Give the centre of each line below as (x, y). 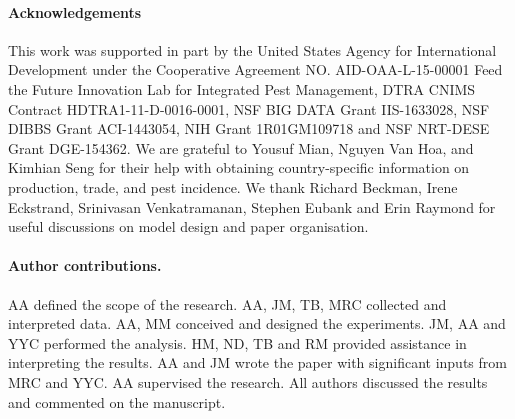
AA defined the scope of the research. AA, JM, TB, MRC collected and (227, 303)
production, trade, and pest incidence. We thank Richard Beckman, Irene (233, 186)
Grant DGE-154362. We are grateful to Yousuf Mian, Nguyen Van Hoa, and (241, 147)
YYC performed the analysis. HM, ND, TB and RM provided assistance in (237, 342)
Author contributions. (85, 265)
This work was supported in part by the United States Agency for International (252, 49)
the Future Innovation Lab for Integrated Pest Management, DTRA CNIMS (242, 88)
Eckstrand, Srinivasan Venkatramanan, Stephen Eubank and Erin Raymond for (252, 206)
